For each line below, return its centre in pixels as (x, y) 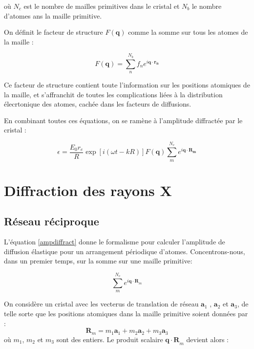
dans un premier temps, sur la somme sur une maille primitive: (98, 261)
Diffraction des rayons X (88, 190)
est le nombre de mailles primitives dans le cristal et (102, 6)
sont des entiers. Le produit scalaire (110, 339)
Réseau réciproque (52, 221)
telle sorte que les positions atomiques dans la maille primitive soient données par (126, 314)
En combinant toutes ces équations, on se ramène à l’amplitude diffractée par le (123, 120)
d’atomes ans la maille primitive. (53, 15)
